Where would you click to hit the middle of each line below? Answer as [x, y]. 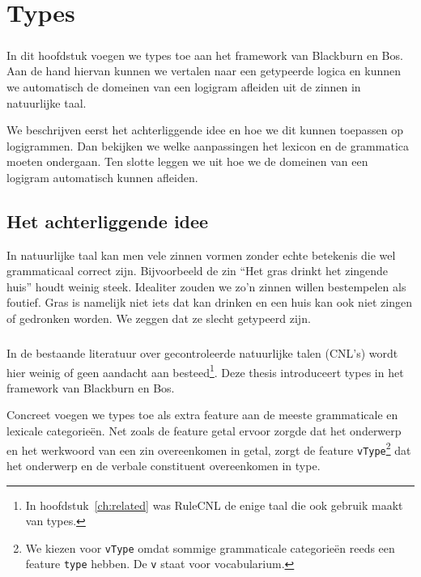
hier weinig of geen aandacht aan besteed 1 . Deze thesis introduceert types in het [205, 371]
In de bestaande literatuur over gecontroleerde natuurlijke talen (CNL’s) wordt [202, 353]
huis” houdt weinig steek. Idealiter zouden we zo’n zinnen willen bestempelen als [206, 286]
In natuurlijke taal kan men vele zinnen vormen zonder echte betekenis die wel [201, 255]
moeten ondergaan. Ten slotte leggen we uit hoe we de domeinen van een [187, 161]
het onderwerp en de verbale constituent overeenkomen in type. [164, 465]
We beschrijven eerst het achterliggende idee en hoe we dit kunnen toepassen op [205, 130]
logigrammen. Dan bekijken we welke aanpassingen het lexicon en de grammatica [208, 145]
